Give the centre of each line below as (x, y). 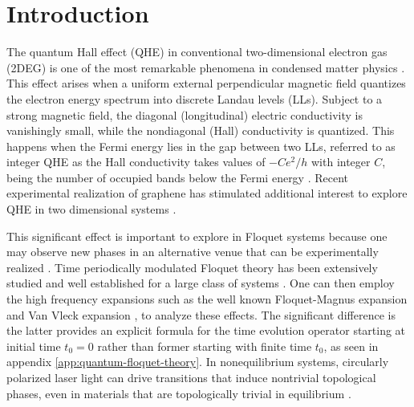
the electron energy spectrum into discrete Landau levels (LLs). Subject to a (195, 98)
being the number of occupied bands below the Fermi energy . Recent (178, 177)
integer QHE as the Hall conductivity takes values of (136, 162)
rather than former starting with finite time (205, 346)
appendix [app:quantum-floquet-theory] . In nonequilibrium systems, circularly (198, 362)
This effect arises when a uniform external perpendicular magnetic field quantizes (206, 83)
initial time (34, 346)
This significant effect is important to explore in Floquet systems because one (197, 236)
